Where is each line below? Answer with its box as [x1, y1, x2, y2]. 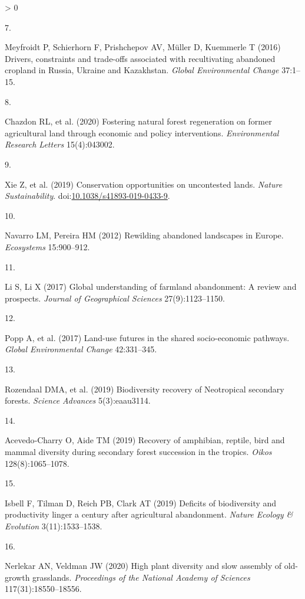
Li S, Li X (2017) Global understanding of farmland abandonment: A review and [5, 280, 297, 293]
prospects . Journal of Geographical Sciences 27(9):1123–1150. [5, 292, 225, 304]
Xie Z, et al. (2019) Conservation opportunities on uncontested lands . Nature [5, 178, 283, 190]
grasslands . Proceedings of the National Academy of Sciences [32, 571, 250, 583]
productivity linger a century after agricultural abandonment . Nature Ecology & [5, 508, 293, 521]
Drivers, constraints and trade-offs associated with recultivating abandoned [5, 52, 276, 64]
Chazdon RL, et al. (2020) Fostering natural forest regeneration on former [5, 115, 272, 127]
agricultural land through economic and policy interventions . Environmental [5, 126, 279, 139]
